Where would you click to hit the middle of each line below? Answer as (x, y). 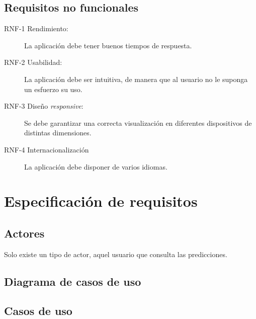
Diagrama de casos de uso (73, 281)
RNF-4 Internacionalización (47, 149)
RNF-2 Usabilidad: (33, 62)
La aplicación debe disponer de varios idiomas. (96, 166)
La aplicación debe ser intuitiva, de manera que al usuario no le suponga (136, 79)
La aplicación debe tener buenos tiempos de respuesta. (108, 45)
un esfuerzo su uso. (53, 89)
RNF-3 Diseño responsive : (44, 106)
